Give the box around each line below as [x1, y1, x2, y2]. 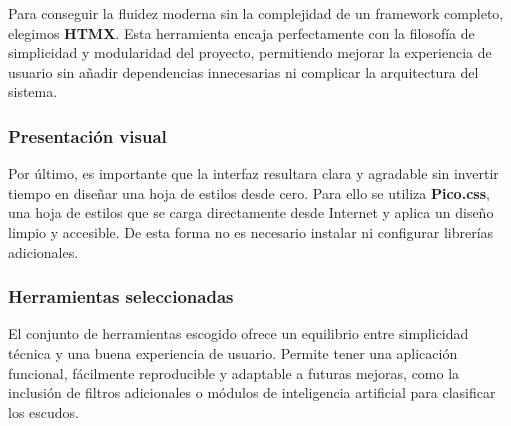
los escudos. [8, 401, 79, 422]
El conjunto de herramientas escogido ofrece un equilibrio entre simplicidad [8, 323, 469, 344]
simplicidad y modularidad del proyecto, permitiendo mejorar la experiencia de [8, 42, 492, 63]
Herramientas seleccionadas [8, 284, 234, 309]
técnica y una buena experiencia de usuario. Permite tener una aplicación [8, 342, 458, 363]
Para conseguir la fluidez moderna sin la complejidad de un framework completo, [8, 3, 504, 23]
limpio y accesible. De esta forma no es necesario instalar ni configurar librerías [8, 221, 494, 242]
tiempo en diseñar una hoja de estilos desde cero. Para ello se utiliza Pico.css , [8, 182, 490, 203]
